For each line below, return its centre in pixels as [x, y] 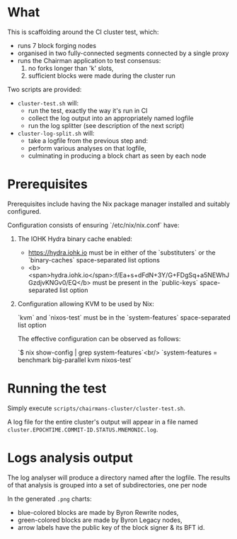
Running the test [57, 389]
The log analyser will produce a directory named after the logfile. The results [119, 477]
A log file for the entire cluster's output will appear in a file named [103, 422]
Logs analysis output [70, 458]
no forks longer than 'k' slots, [71, 68]
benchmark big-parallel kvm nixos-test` [75, 360]
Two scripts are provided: [45, 89]
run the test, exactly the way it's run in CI [88, 110]
